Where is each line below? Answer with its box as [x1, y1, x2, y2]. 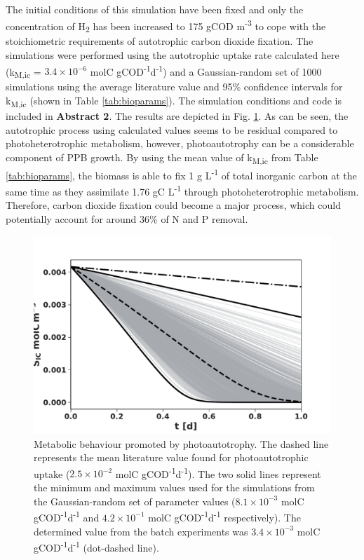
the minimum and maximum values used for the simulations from [34, 480, 315, 495]
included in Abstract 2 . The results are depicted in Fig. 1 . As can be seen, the [6, 109, 349, 123]
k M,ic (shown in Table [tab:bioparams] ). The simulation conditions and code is [6, 93, 342, 109]
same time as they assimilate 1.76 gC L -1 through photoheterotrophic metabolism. [6, 182, 359, 198]
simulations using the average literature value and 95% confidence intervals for [6, 79, 343, 94]
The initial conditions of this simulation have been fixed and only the [6, 2, 304, 16]
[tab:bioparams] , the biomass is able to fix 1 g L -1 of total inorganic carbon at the [6, 165, 357, 182]
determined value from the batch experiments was [34, 524, 248, 538]
